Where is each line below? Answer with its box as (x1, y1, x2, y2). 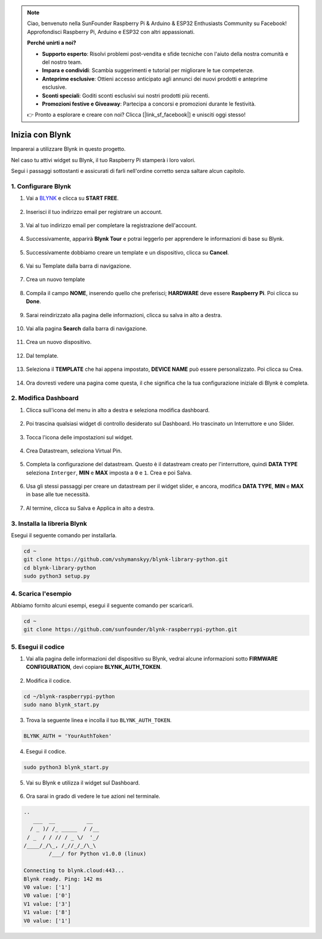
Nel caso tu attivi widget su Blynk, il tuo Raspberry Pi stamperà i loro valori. (11, 156, 196, 163)
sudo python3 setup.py (23, 573, 90, 579)
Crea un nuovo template (26, 276, 85, 283)
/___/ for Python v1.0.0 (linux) (48, 850, 147, 857)
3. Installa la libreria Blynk (11, 519, 88, 528)
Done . (26, 298, 41, 305)
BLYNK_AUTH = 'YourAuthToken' (23, 733, 112, 739)
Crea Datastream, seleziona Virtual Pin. (26, 447, 122, 454)
